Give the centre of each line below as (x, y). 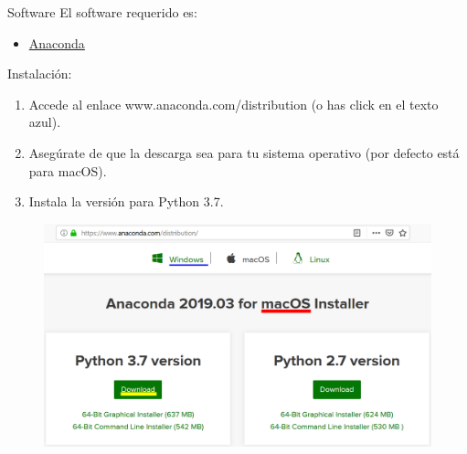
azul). (45, 122)
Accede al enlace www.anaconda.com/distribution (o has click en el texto (233, 104)
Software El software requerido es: (102, 12)
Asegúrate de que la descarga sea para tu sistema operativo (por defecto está (244, 152)
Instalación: (40, 74)
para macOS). (68, 170)
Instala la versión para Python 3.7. (126, 201)
